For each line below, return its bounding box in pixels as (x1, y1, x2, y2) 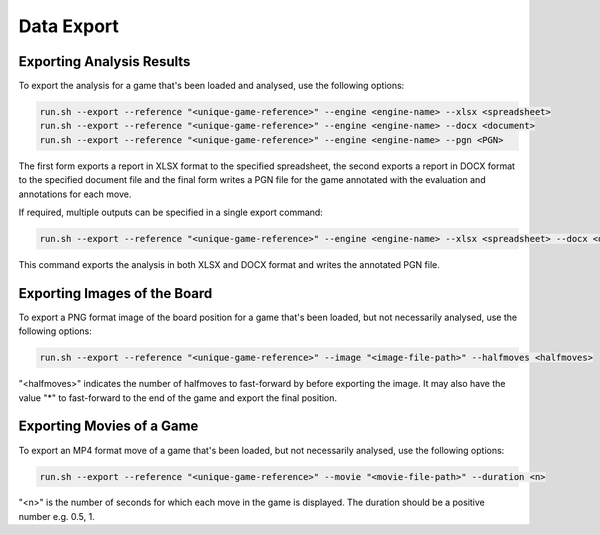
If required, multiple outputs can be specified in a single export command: (18, 206, 324, 218)
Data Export (18, 15, 120, 37)
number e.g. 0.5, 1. (18, 510, 95, 522)
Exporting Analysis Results (18, 53, 191, 70)
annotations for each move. (18, 188, 132, 200)
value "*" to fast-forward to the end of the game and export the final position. (18, 391, 338, 404)
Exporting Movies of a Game (18, 418, 199, 435)
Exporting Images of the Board (18, 285, 213, 302)
